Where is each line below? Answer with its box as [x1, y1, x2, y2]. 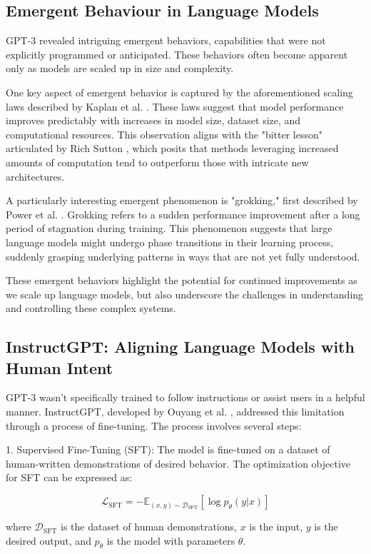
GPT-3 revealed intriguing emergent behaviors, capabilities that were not [6, 33, 326, 48]
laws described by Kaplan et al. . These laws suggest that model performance [6, 99, 344, 114]
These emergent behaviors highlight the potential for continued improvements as [6, 273, 357, 288]
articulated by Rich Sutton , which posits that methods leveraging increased [6, 141, 339, 156]
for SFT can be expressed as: [6, 470, 133, 485]
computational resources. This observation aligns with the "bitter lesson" [6, 126, 322, 141]
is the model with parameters [106, 533, 235, 548]
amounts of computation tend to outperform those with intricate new [6, 154, 309, 169]
